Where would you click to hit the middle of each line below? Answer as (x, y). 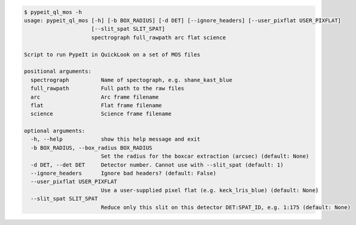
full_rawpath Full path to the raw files (108, 89)
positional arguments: (58, 72)
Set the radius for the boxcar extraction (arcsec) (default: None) (205, 156)
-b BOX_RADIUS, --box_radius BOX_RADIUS (91, 148)
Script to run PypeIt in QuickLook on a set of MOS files (112, 54)
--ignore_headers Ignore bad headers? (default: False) (124, 173)
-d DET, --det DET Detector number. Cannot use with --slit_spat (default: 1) (157, 165)
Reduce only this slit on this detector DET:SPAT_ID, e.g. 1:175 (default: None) (226, 207)
